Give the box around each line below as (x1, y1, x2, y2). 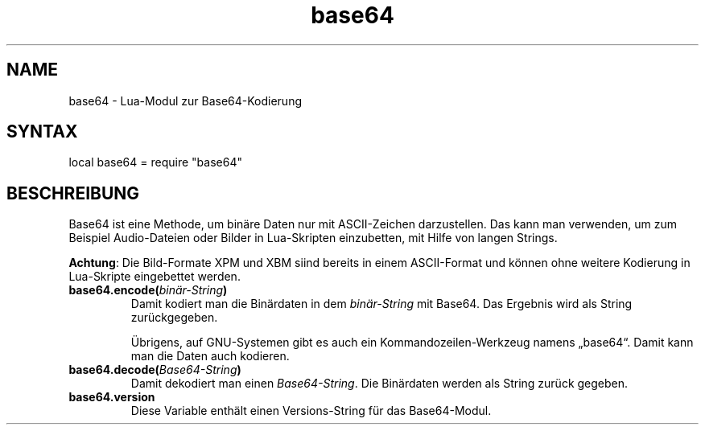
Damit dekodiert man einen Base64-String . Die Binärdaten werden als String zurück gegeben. (130, 376, 629, 391)
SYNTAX (6, 121, 78, 142)
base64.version (68, 390, 155, 404)
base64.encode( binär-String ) (68, 283, 228, 298)
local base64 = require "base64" (68, 155, 242, 170)
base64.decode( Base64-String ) (68, 363, 241, 377)
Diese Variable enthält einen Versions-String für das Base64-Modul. (130, 404, 492, 418)
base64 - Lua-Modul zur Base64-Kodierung (68, 93, 303, 108)
